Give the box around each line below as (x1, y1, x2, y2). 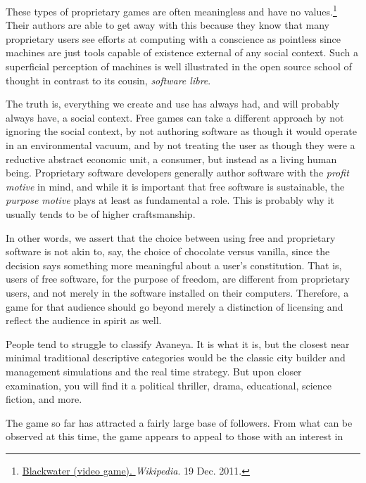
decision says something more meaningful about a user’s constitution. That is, (6, 257, 342, 272)
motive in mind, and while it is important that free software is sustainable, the (6, 179, 345, 193)
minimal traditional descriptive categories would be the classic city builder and (6, 350, 346, 365)
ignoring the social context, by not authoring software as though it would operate (6, 124, 357, 139)
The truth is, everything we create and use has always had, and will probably (6, 96, 340, 111)
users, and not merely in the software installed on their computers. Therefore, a (6, 285, 349, 300)
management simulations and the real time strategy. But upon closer (6, 363, 302, 378)
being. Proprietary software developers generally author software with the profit (6, 165, 349, 180)
